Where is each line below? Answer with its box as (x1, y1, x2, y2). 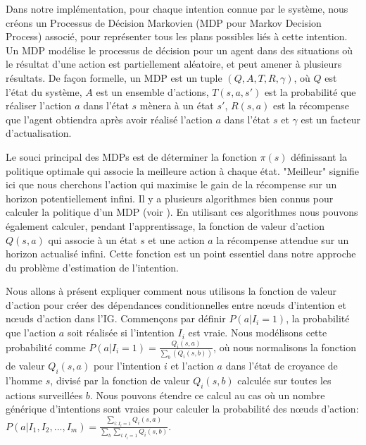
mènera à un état (139, 98, 214, 113)
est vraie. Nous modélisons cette (188, 325, 327, 340)
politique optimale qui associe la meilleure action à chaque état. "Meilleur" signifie (6, 163, 359, 178)
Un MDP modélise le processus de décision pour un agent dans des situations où (6, 42, 353, 57)
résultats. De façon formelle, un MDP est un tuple (6, 70, 222, 85)
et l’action (170, 358, 214, 373)
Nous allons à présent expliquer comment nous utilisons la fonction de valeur (6, 284, 336, 298)
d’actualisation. (6, 126, 72, 140)
